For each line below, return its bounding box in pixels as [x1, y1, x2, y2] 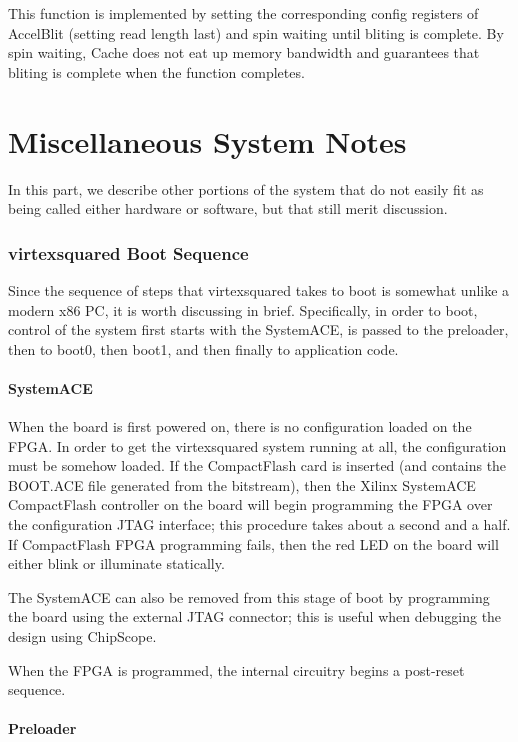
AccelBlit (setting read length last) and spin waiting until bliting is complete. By [8, 22, 504, 43]
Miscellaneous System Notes [8, 120, 407, 161]
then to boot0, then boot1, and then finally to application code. [8, 338, 399, 359]
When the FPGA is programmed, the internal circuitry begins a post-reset [8, 659, 465, 680]
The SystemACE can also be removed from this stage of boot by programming [8, 586, 490, 607]
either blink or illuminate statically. [8, 553, 225, 574]
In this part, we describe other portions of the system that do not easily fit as [8, 178, 484, 199]
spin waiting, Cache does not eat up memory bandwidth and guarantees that [8, 42, 480, 63]
